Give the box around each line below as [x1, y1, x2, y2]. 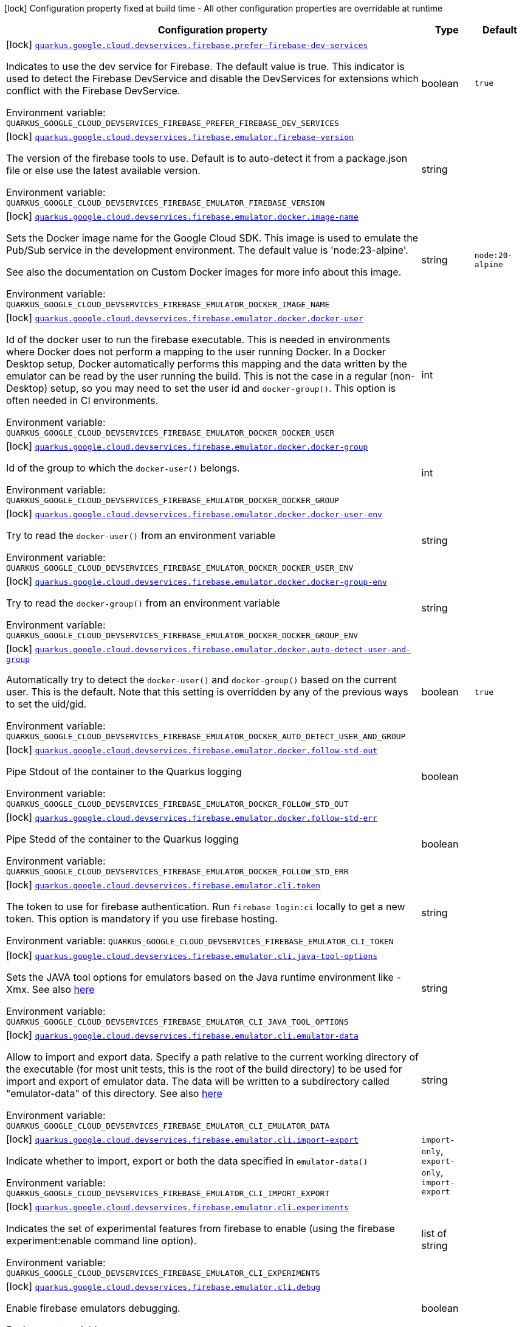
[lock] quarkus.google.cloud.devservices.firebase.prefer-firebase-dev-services [6, 38, 368, 51]
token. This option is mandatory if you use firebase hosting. [6, 913, 278, 925]
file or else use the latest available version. [6, 164, 201, 176]
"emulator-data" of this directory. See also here [6, 1087, 222, 1099]
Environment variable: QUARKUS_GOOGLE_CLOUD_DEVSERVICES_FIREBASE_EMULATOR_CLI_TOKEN [6, 935, 394, 947]
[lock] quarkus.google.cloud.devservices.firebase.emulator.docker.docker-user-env [6, 507, 382, 520]
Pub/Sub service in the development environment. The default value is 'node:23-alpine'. [6, 244, 408, 256]
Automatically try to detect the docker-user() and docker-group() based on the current [6, 674, 397, 686]
